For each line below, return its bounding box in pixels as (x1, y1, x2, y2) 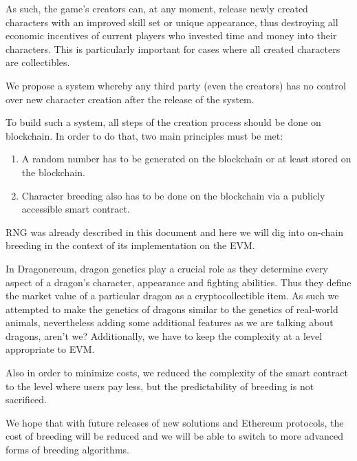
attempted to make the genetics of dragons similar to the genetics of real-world (6, 301, 338, 316)
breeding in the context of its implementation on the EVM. (6, 238, 255, 253)
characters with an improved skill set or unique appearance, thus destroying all (6, 14, 338, 29)
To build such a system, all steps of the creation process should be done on (6, 115, 321, 129)
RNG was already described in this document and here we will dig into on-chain (6, 224, 344, 239)
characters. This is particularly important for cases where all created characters (6, 41, 340, 56)
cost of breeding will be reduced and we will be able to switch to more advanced (6, 429, 344, 443)
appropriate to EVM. (6, 342, 95, 356)
